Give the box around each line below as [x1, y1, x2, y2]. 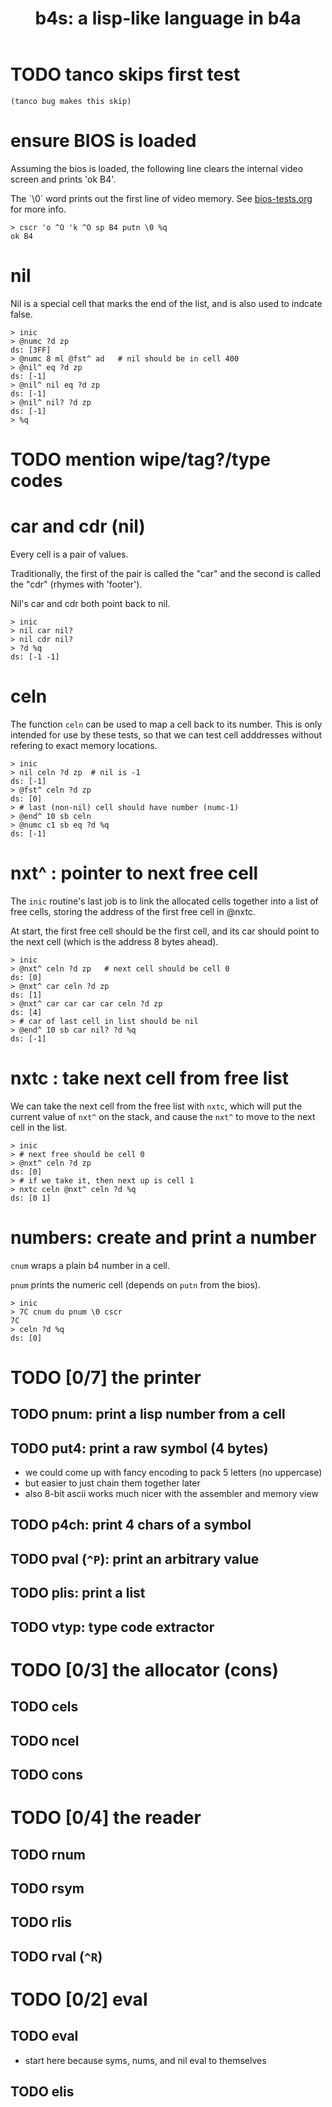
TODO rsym [10, 1880, 85, 1897]
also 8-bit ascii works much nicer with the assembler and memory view [24, 1488, 319, 1500]
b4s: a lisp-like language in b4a [34, 7, 302, 30]
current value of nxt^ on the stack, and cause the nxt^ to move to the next [10, 1110, 316, 1122]
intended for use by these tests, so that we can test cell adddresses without [10, 728, 323, 741]
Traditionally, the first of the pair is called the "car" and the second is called [10, 567, 321, 579]
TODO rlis [10, 1914, 72, 1931]
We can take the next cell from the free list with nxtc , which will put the [10, 1100, 303, 1112]
